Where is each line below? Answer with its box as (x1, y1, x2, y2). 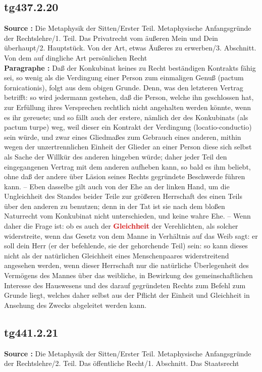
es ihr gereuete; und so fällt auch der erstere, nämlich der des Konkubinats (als (4, 112, 248, 122)
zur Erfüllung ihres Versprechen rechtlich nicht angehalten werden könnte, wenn (4, 101, 251, 112)
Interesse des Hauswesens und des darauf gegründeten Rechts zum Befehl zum (4, 280, 246, 290)
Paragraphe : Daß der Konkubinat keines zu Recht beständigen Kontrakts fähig (4, 62, 256, 73)
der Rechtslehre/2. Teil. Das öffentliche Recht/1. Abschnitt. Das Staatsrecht (4, 358, 239, 368)
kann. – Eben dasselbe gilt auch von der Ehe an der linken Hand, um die (4, 181, 230, 191)
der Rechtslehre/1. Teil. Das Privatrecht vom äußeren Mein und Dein (4, 32, 218, 43)
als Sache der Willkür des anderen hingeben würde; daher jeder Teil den (4, 151, 227, 162)
